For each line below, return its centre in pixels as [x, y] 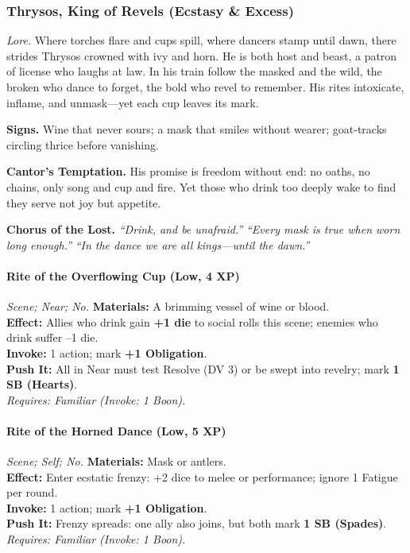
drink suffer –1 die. [52, 337]
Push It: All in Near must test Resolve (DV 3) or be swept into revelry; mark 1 [203, 368]
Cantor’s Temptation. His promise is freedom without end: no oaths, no [188, 171]
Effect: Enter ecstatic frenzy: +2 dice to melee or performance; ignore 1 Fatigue [202, 476]
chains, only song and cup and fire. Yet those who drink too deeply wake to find [201, 186]
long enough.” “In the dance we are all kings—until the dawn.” [158, 244]
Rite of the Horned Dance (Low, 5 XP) [116, 430]
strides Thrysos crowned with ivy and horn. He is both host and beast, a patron [202, 55]
